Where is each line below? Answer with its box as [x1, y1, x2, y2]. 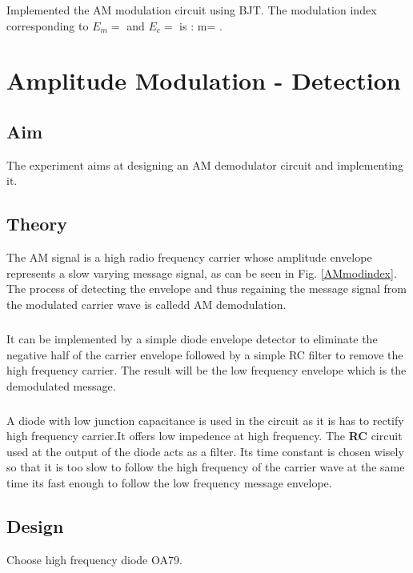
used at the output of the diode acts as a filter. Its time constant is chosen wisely [6, 443, 404, 459]
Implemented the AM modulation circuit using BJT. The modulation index [6, 2, 377, 18]
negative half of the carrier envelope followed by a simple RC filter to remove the [6, 346, 403, 363]
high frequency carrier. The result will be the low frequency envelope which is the [6, 362, 407, 379]
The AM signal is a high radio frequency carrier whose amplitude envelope [6, 249, 372, 266]
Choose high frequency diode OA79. [6, 551, 182, 567]
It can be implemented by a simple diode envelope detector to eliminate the [6, 330, 378, 347]
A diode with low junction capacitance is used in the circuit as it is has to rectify [6, 411, 404, 428]
